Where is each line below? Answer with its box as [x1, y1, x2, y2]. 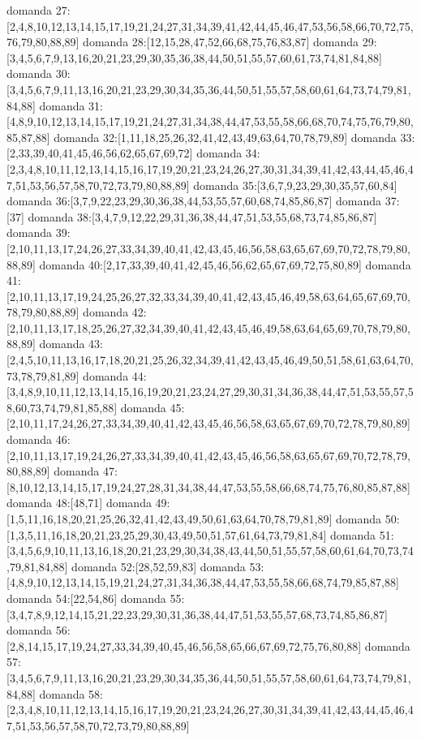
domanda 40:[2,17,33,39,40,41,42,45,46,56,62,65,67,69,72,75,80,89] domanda [39, 256, 411, 273]
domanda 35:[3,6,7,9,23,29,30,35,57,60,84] [193, 176, 397, 193]
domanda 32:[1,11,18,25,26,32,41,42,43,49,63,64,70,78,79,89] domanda [54, 128, 397, 145]
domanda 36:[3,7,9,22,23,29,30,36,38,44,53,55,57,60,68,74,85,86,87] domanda [6, 192, 382, 209]
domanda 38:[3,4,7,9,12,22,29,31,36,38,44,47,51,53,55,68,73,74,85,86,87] [28, 208, 377, 225]
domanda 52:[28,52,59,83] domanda [71, 557, 246, 574]
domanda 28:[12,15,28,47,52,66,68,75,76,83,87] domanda [83, 33, 359, 50]
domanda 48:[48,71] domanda [6, 494, 152, 511]
